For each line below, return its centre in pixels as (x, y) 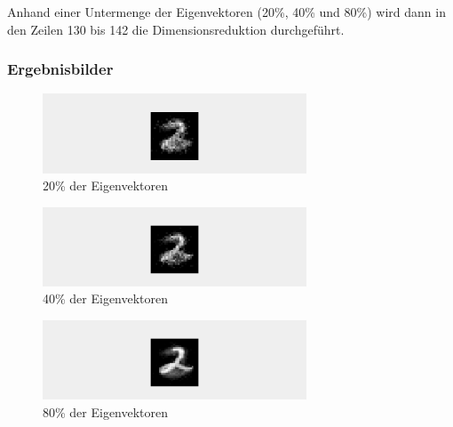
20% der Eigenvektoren (106, 185)
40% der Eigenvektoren (106, 298)
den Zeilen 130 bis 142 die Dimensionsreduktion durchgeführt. (176, 29)
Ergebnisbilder (60, 69)
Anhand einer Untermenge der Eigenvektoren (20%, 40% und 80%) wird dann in (226, 12)
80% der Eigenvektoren (106, 411)
